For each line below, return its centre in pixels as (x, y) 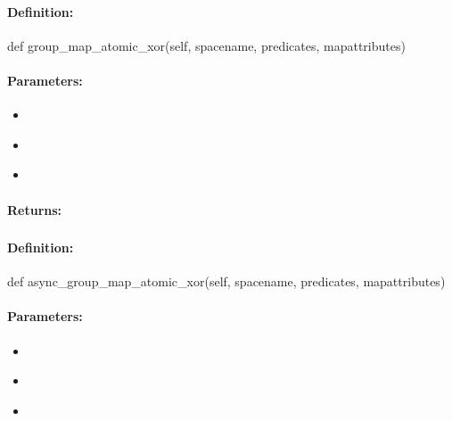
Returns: (35, 209)
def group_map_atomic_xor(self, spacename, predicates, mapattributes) (206, 45)
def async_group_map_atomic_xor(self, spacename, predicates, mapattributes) (226, 281)
